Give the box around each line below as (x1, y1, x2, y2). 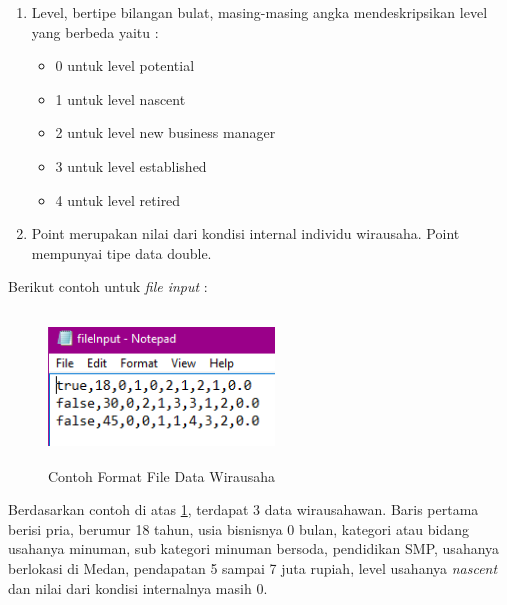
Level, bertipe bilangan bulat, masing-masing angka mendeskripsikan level (31, 2, 488, 22)
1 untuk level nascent (55, 88, 186, 109)
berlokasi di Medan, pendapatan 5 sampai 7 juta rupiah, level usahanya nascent (8, 558, 498, 579)
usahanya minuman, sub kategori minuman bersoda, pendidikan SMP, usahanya (8, 538, 500, 559)
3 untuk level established (55, 155, 207, 176)
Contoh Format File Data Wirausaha (48, 465, 276, 486)
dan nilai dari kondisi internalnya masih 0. (8, 577, 268, 598)
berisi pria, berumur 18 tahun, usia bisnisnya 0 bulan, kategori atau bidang (8, 518, 470, 539)
